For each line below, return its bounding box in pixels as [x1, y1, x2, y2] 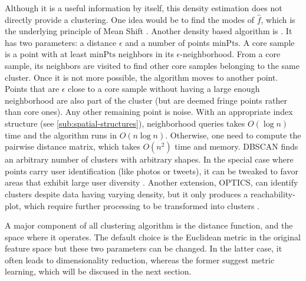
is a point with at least [5, 48, 87, 60]
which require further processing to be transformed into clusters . [24, 199, 260, 211]
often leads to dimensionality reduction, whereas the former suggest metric [5, 253, 275, 266]
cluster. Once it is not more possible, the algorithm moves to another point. [5, 71, 278, 83]
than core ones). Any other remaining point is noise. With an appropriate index [5, 105, 293, 118]
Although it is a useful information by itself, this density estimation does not [5, 2, 282, 14]
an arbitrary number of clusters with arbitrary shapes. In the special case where [5, 153, 294, 166]
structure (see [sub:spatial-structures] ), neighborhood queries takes [5, 117, 245, 129]
